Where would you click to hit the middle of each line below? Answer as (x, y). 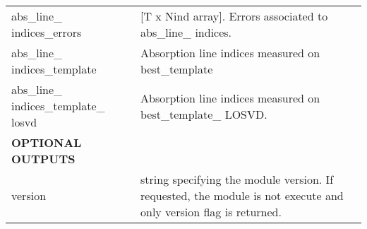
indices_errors (47, 32)
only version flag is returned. (211, 212)
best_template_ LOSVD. (204, 114)
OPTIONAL (47, 142)
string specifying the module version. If (237, 179)
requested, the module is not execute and (242, 195)
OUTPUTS (43, 159)
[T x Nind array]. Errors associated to (234, 16)
